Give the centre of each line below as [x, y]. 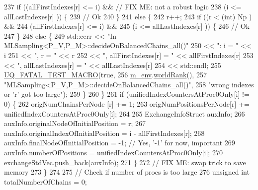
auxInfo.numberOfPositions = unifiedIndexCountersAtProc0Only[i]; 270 [113, 152]
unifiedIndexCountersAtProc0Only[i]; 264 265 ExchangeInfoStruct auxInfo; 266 [125, 113]
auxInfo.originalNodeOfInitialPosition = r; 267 [75, 123]
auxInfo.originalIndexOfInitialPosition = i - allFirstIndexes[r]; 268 [104, 133]
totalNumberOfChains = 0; [45, 181]
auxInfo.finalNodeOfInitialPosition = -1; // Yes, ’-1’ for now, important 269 [120, 143]
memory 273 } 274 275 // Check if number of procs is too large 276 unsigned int [127, 172]
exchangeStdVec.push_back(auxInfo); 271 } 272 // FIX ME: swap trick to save [125, 162]
